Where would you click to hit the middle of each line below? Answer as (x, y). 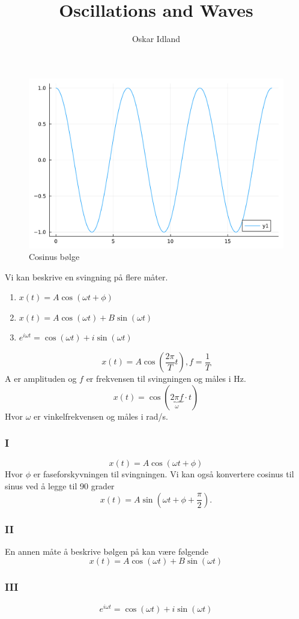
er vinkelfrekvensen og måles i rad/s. (101, 416)
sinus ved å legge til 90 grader (60, 486)
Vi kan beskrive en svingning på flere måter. (86, 276)
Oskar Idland (156, 39)
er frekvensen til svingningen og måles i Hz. (166, 379)
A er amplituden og (41, 379)
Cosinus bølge (54, 257)
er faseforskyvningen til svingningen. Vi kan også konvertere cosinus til (164, 474)
